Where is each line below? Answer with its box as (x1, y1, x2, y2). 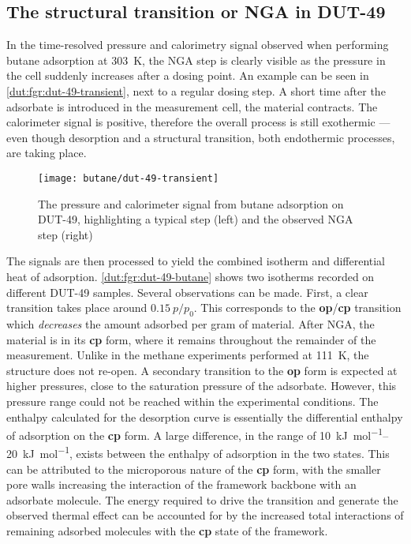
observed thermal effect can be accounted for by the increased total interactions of (6, 507, 404, 523)
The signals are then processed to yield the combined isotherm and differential (6, 253, 386, 269)
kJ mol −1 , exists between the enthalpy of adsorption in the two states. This (22, 443, 390, 462)
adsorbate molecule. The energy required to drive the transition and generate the (6, 491, 398, 508)
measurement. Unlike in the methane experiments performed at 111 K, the (6, 347, 369, 363)
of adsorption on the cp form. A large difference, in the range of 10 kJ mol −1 (6, 425, 383, 443)
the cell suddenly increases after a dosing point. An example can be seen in (6, 67, 369, 84)
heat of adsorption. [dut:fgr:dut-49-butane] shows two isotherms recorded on (6, 268, 375, 284)
